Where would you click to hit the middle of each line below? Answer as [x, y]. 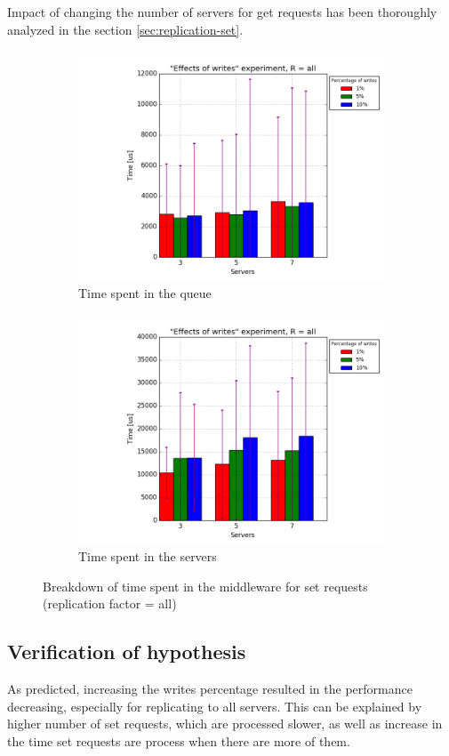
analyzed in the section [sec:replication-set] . [125, 29]
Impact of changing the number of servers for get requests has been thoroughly [222, 12]
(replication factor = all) [110, 603]
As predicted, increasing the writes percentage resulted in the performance [210, 688]
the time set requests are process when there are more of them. [179, 740]
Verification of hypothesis [127, 651]
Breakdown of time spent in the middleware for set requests [205, 586]
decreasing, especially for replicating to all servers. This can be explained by [215, 706]
